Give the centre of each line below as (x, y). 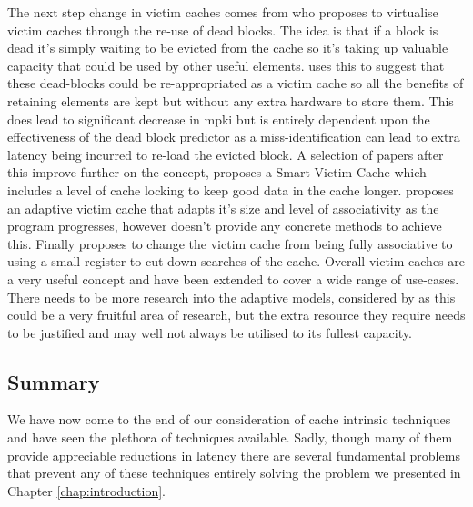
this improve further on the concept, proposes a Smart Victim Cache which (217, 172)
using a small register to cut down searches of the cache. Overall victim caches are (236, 261)
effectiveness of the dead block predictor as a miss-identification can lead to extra (234, 137)
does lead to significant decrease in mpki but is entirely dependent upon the (219, 119)
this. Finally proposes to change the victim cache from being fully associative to (230, 243)
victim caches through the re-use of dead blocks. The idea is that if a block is (223, 30)
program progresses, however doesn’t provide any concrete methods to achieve (225, 226)
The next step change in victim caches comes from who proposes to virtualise (223, 12)
